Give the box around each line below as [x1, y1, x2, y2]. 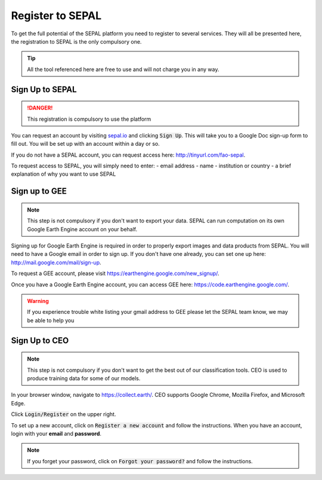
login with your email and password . [11, 430, 101, 437]
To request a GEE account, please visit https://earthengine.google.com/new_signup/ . [11, 270, 220, 277]
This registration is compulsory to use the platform [27, 115, 151, 123]
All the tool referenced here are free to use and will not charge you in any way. [27, 66, 219, 73]
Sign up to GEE [11, 186, 67, 197]
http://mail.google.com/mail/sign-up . [11, 259, 101, 266]
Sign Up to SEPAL [11, 84, 77, 94]
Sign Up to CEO [11, 335, 69, 346]
